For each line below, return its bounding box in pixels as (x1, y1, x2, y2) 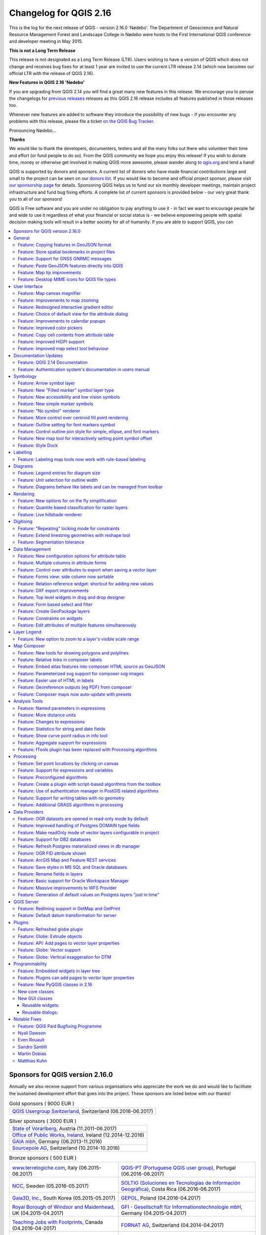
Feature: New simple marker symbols (18, 401, 94, 407)
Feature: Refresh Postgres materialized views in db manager (18, 843, 140, 849)
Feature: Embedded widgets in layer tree (18, 968, 100, 974)
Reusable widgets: (22, 1002, 60, 1008)
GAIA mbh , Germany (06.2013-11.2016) (12, 1138, 102, 1145)
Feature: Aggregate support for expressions (18, 740, 107, 745)
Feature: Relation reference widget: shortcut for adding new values (18, 580, 154, 586)
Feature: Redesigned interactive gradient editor (18, 304, 113, 310)
